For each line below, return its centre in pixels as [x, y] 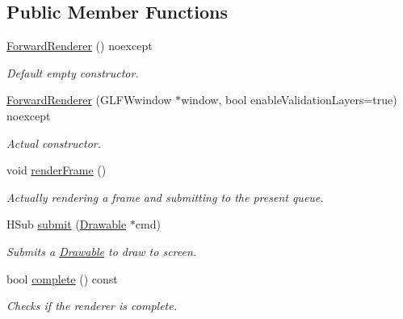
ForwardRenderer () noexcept [80, 46]
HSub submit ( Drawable [67, 224]
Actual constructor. [54, 143]
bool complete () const [62, 278]
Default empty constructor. [73, 72]
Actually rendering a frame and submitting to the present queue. [165, 197]
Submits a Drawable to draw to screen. [102, 251]
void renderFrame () [57, 170]
